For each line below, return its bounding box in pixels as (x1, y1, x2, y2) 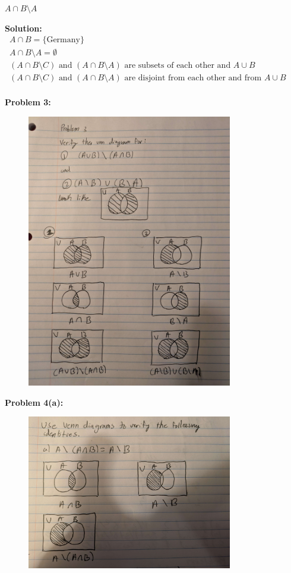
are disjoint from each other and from (124, 74, 262, 83)
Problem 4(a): (5, 396, 64, 408)
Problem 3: (5, 96, 51, 108)
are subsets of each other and (124, 61, 231, 70)
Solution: (5, 21, 42, 34)
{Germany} (42, 36, 84, 45)
